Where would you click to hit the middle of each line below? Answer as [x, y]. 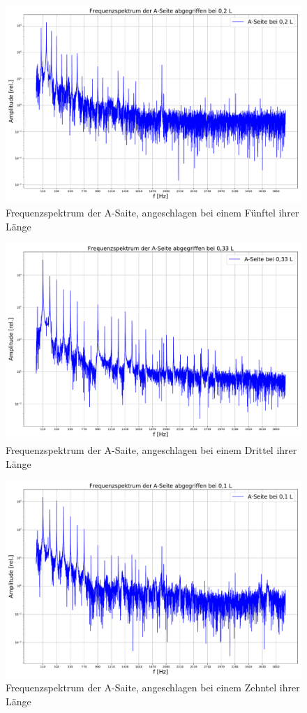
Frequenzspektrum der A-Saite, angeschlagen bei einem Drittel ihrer [151, 450]
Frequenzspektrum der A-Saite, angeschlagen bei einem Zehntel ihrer [153, 688]
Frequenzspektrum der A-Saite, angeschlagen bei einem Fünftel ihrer [152, 212]
